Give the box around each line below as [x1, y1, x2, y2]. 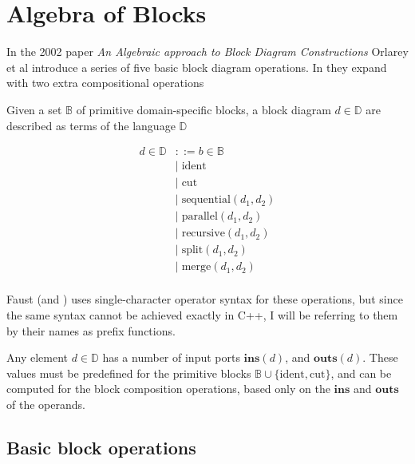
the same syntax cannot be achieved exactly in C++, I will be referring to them [6, 306, 398, 323]
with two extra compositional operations [6, 74, 204, 91]
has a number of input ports [102, 349, 240, 366]
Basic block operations [6, 434, 196, 459]
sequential [181, 194, 231, 206]
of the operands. [6, 395, 85, 412]
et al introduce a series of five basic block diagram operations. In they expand [6, 58, 387, 75]
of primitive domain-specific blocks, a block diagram [76, 101, 331, 117]
